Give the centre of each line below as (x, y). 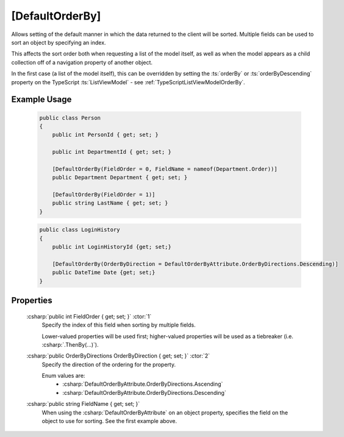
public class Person (70, 118)
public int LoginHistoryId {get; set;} (112, 247)
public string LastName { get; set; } (110, 203)
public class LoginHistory (80, 230)
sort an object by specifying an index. (59, 42)
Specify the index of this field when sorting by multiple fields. (119, 325)
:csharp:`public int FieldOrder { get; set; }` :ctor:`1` (89, 316)
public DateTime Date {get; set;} (104, 273)
